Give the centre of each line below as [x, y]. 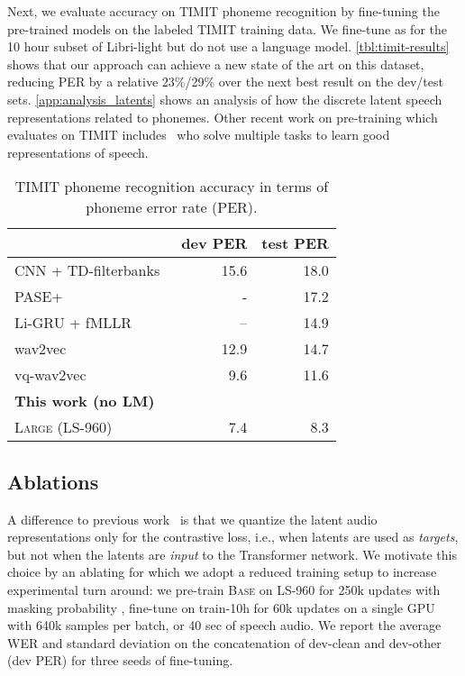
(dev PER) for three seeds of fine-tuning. [120, 660]
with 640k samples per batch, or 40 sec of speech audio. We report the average [224, 625]
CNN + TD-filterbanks [87, 270]
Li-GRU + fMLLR [73, 323]
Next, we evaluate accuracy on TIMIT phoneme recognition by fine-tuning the [223, 11]
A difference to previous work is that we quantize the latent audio [192, 519]
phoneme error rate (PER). [172, 207]
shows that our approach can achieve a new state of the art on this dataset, [216, 64]
